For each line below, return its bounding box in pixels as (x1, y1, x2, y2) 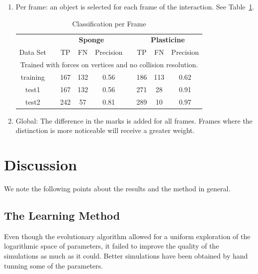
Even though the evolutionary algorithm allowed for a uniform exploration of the (4, 231, 251, 241)
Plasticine (151, 34, 185, 45)
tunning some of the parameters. (4, 260, 103, 271)
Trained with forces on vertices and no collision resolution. (20, 59, 198, 70)
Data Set (19, 47, 47, 57)
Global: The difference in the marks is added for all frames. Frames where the (15, 115, 253, 126)
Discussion (4, 154, 77, 175)
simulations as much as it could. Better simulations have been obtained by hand (4, 251, 248, 261)
